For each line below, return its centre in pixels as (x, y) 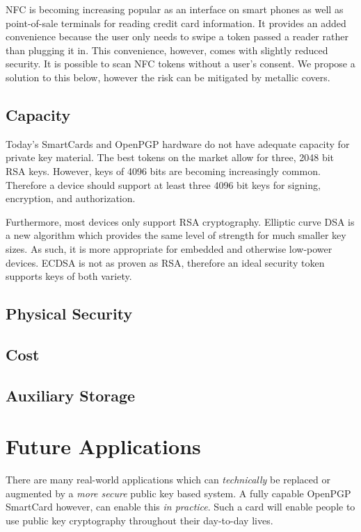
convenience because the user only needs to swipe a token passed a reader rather (177, 36)
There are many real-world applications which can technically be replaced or (168, 480)
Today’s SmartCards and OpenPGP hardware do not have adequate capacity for (178, 143)
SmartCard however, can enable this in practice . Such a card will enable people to (180, 507)
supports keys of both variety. (69, 276)
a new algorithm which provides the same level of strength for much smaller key (176, 235)
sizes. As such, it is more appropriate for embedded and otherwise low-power (169, 248)
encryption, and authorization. (71, 198)
